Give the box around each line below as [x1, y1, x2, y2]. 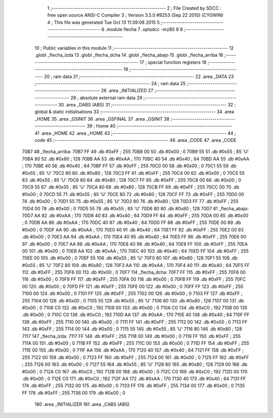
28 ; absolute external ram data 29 [70, 94, 143, 101]
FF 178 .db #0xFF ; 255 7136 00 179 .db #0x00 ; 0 [22, 390, 126, 396]
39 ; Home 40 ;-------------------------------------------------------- [86, 123, 233, 129]
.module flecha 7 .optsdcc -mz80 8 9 [105, 26, 183, 32]
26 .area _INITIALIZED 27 [101, 88, 154, 94]
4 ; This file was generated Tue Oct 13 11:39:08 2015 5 [47, 19, 160, 25]
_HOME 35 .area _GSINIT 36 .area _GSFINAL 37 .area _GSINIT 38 [34, 116, 169, 122]
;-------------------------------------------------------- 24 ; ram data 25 [34, 80, 186, 86]
